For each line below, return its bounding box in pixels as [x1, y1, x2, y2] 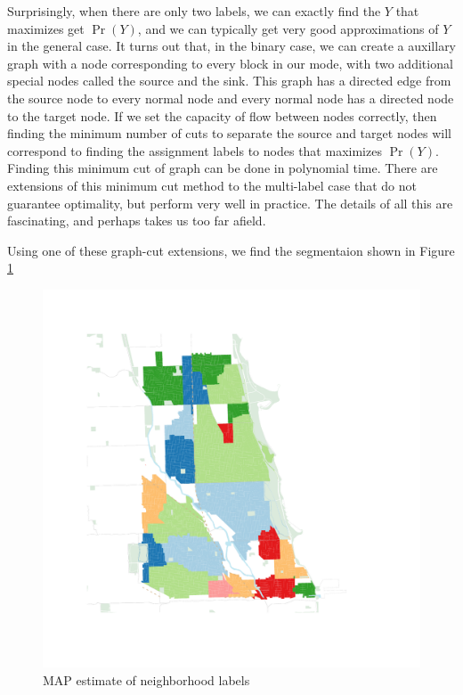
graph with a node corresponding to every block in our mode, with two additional [7, 53, 453, 72]
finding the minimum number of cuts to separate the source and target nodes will [7, 124, 452, 143]
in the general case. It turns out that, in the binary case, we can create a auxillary [7, 37, 457, 55]
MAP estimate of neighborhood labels [43, 670, 250, 689]
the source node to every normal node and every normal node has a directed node [7, 88, 454, 107]
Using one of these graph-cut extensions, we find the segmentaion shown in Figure [7, 241, 455, 259]
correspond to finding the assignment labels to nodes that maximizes [7, 141, 382, 159]
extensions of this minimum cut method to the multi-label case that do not [7, 176, 417, 194]
